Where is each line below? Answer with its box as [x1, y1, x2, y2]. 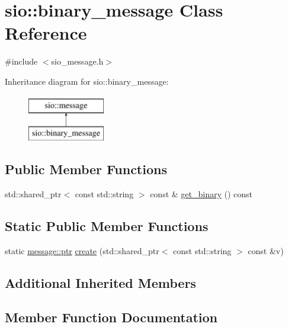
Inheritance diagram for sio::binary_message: [5, 75, 169, 87]
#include [5, 55, 38, 68]
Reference [5, 21, 87, 45]
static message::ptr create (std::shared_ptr [5, 244, 159, 257]
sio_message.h [51, 55, 104, 68]
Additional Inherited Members [5, 273, 196, 291]
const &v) [248, 244, 284, 257]
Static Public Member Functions [5, 216, 209, 235]
